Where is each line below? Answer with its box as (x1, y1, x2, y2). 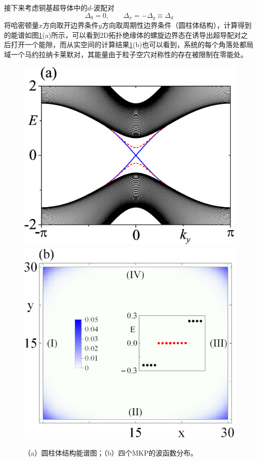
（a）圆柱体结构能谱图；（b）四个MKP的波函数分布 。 (24, 447, 198, 458)
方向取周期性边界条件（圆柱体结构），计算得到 (101, 20, 252, 30)
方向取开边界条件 (43, 20, 99, 30)
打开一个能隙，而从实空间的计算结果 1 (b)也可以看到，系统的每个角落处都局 (10, 39, 254, 50)
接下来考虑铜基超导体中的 (4, 2, 87, 12)
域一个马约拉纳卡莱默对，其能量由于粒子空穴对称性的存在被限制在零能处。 (4, 49, 248, 59)
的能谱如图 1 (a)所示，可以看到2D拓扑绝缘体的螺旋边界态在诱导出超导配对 (4, 29, 241, 40)
